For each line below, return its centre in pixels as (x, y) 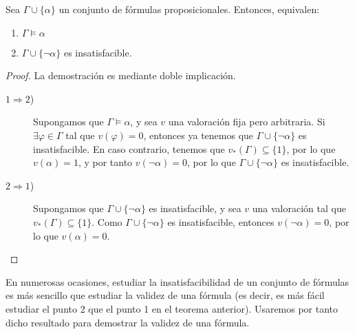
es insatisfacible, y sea (195, 208)
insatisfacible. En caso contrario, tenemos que (129, 148)
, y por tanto (105, 162)
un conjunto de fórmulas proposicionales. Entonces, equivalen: (189, 9)
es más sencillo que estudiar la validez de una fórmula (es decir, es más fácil (165, 295)
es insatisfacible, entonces (221, 221)
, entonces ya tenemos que (198, 135)
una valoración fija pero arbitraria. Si (247, 122)
